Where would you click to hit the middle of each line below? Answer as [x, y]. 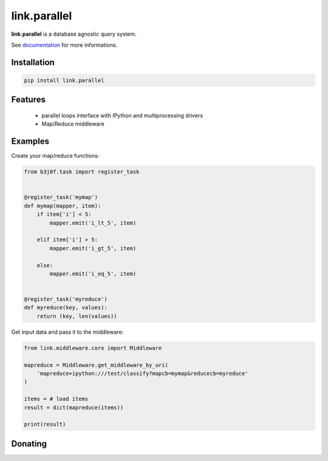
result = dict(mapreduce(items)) [74, 407]
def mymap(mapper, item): [63, 206]
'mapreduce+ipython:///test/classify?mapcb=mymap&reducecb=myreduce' [142, 373]
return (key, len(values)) [77, 316]
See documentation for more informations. [64, 45]
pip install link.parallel [64, 80]
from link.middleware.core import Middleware [93, 348]
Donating [29, 444]
